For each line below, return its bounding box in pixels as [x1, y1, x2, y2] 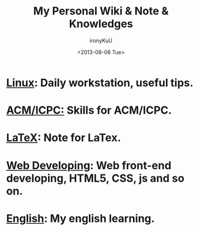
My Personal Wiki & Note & [33, 4, 169, 18]
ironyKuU [89, 37, 113, 44]
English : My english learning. [6, 212, 155, 225]
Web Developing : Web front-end [6, 158, 171, 172]
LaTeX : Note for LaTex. [6, 131, 121, 145]
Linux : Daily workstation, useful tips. [6, 76, 194, 90]
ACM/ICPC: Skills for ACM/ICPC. [6, 103, 173, 117]
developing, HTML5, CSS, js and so [6, 171, 185, 185]
